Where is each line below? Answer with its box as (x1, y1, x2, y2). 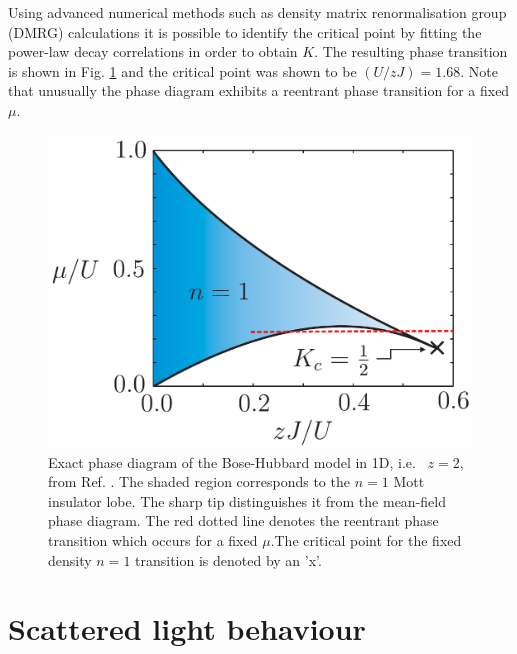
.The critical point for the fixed (270, 529, 462, 550)
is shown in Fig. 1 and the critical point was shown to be (8, 60, 357, 81)
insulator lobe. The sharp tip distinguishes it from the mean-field (48, 490, 446, 511)
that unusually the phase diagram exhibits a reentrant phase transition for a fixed (8, 80, 510, 101)
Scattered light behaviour (8, 608, 366, 649)
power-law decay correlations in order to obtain (8, 41, 298, 62)
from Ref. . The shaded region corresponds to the (48, 471, 350, 492)
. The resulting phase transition (314, 41, 508, 62)
